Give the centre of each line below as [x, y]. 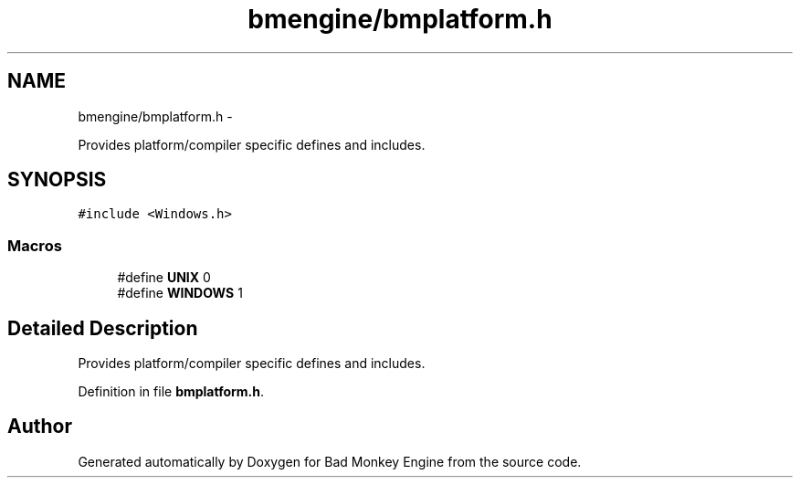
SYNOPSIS [57, 180]
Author [40, 427]
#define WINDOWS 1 [180, 293]
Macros [35, 245]
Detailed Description [103, 328]
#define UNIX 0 [164, 278]
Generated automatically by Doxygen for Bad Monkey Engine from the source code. [330, 461]
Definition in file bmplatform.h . [171, 392]
